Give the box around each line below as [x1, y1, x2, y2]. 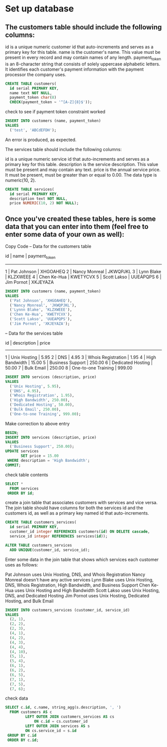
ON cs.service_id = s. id [25, 728, 77, 733]
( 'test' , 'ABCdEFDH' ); [9, 128, 57, 133]
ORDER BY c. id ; [7, 738, 39, 743]
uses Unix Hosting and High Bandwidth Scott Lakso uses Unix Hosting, [14, 587, 160, 593]
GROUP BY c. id [7, 733, 37, 738]
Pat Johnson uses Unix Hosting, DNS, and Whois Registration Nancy [5, 571, 146, 577]
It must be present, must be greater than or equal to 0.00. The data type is [5, 172, 157, 178]
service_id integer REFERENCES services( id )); [9, 534, 108, 539]
